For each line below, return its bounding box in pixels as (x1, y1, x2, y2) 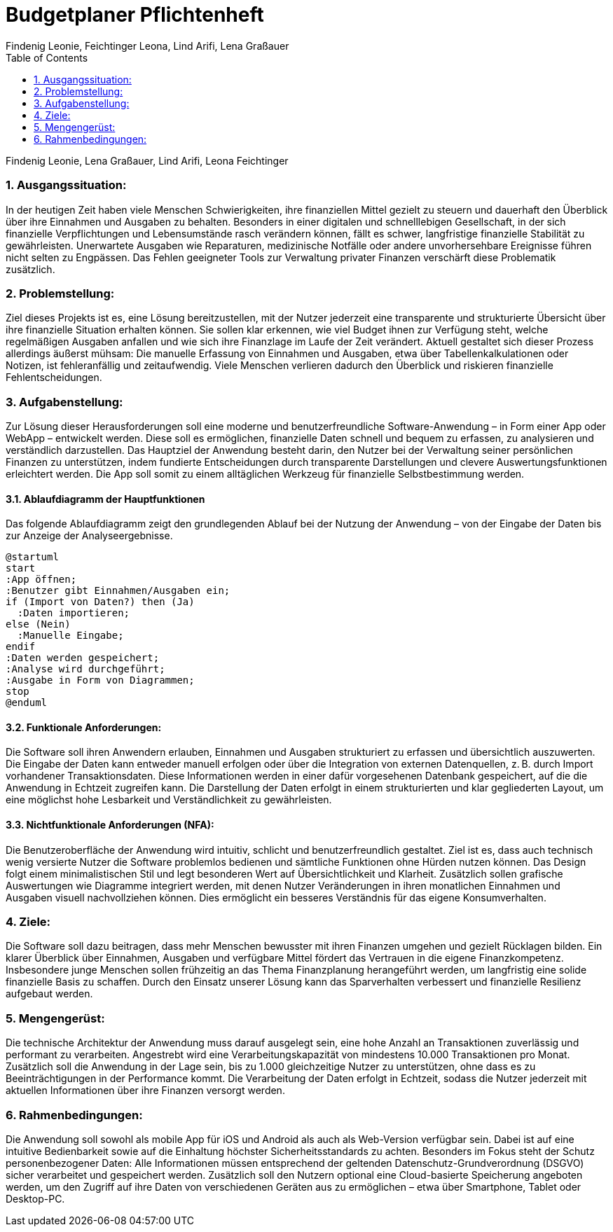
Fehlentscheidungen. (6, 371, 102, 384)
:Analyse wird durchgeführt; (6, 663, 165, 675)
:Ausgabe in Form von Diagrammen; (6, 674, 195, 686)
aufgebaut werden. (6, 988, 93, 1000)
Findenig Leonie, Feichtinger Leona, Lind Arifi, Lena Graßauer (6, 39, 289, 52)
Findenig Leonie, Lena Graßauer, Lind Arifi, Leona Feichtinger (6, 154, 289, 167)
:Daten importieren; (17, 607, 130, 619)
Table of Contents (6, 51, 88, 64)
